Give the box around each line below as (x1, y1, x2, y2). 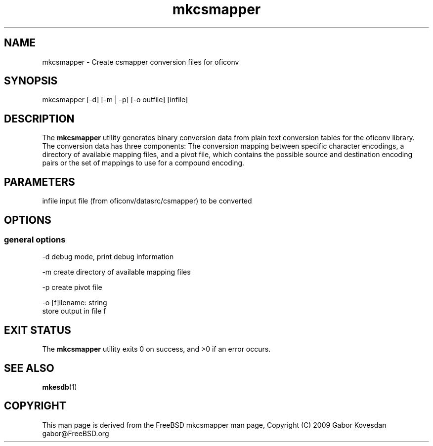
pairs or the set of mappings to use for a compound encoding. (42, 159, 245, 167)
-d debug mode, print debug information (42, 252, 174, 261)
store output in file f (42, 307, 106, 316)
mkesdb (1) (42, 383, 77, 392)
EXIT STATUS (4, 324, 71, 336)
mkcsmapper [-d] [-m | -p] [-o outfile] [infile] (42, 95, 188, 104)
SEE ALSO (4, 362, 54, 374)
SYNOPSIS (4, 75, 58, 87)
